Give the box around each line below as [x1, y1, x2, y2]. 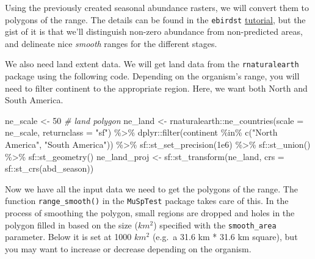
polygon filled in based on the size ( [5, 218, 138, 231]
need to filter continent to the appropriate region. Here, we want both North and [5, 81, 308, 94]
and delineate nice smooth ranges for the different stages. [5, 37, 217, 49]
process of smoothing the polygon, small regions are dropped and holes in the [5, 206, 295, 219]
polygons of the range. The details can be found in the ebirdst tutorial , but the [5, 13, 306, 26]
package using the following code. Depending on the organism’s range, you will [5, 70, 300, 82]
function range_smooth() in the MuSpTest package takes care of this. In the [5, 194, 289, 207]
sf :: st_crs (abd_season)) [5, 162, 94, 175]
